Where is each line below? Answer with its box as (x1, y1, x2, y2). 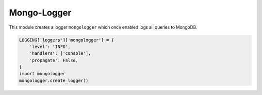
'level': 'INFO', (29, 44, 71, 49)
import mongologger (19, 71, 65, 77)
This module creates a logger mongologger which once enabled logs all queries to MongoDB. (9, 24, 197, 30)
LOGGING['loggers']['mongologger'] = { (19, 37, 114, 43)
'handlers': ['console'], (29, 51, 91, 56)
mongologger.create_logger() (19, 78, 89, 83)
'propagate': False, (29, 57, 79, 63)
